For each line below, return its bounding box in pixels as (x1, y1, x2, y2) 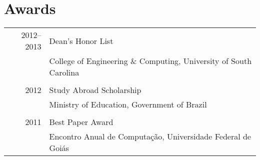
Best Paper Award (49, 116, 113, 128)
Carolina (49, 66, 79, 78)
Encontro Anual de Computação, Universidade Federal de (49, 130, 251, 142)
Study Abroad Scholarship (49, 84, 141, 96)
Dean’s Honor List (49, 34, 113, 46)
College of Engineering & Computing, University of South (49, 55, 252, 67)
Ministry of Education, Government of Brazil (49, 98, 207, 110)
